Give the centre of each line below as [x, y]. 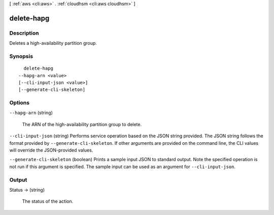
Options [20, 103]
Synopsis [21, 56]
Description [24, 33]
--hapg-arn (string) [31, 113]
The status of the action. [48, 201]
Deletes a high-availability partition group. [53, 43]
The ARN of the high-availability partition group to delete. [82, 124]
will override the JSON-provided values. [51, 150]
